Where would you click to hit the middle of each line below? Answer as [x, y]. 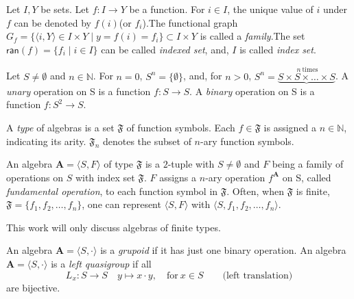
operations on [35, 177]
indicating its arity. [46, 141]
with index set [105, 177]
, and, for [203, 76]
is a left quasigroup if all [101, 263]
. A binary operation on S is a [252, 91]
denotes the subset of [147, 141]
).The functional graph [190, 22]
